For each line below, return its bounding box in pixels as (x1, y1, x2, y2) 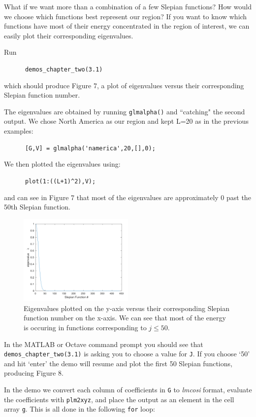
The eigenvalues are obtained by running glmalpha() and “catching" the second (4, 106, 245, 116)
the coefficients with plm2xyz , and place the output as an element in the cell (4, 394, 234, 404)
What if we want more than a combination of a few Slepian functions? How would (4, 1, 252, 11)
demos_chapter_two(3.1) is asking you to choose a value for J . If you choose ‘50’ (4, 348, 250, 359)
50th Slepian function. (4, 202, 70, 212)
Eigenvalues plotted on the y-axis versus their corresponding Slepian (24, 303, 230, 313)
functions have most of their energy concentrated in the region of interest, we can (4, 21, 250, 31)
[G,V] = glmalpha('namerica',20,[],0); (25, 144, 156, 152)
